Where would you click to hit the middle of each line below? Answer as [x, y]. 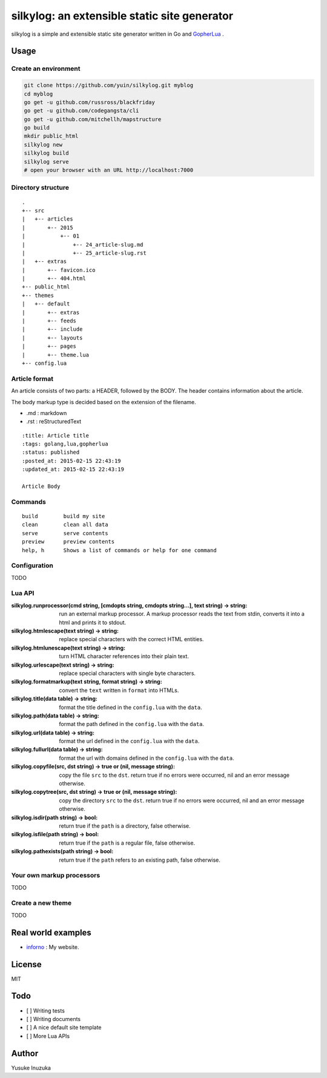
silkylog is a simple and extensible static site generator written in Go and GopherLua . [117, 34]
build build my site [64, 516]
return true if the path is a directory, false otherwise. [125, 826]
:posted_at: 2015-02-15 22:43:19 [71, 461]
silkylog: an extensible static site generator [122, 16]
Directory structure [40, 188]
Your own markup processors [56, 876]
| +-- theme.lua [56, 355]
